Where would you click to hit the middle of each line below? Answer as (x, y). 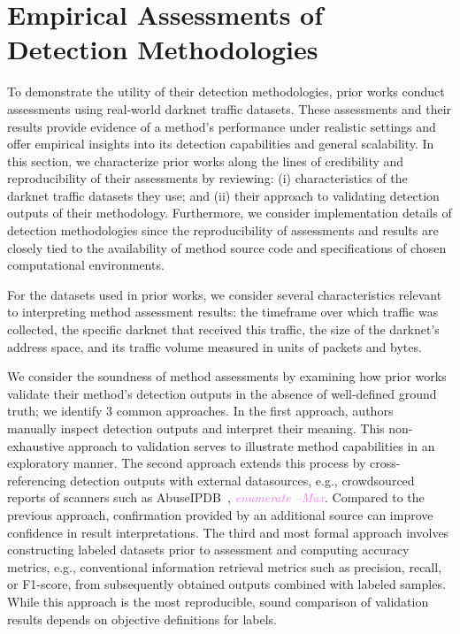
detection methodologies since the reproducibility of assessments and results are (223, 230)
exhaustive (36, 445)
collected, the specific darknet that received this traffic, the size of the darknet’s (223, 329)
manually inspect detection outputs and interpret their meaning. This (196, 428)
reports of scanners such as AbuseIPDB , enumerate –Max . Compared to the (216, 497)
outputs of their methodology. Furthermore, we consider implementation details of (230, 213)
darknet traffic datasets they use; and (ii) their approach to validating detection (223, 195)
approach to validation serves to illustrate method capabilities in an (251, 445)
